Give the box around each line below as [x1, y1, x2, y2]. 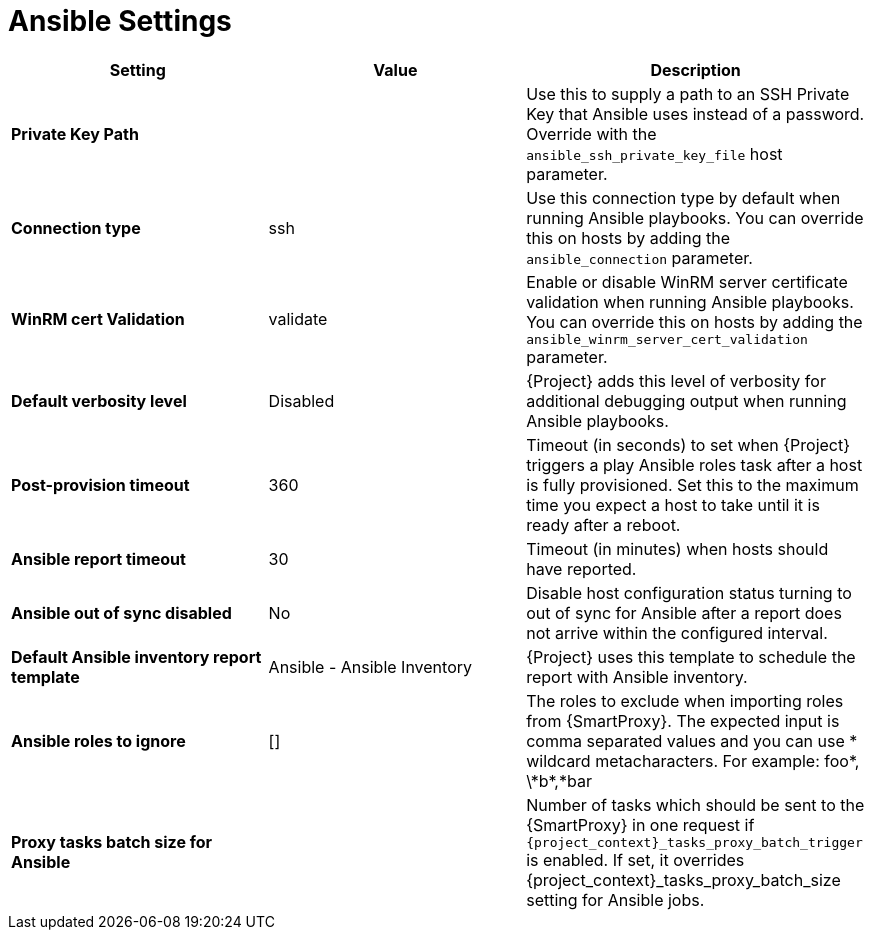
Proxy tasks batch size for [11, 832, 213, 853]
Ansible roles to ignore [11, 730, 186, 751]
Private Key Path [11, 123, 139, 144]
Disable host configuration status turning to [526, 582, 852, 603]
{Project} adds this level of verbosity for [526, 370, 826, 391]
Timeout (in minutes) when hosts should [526, 538, 829, 559]
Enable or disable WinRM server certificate [526, 271, 848, 292]
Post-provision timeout [11, 474, 190, 495]
